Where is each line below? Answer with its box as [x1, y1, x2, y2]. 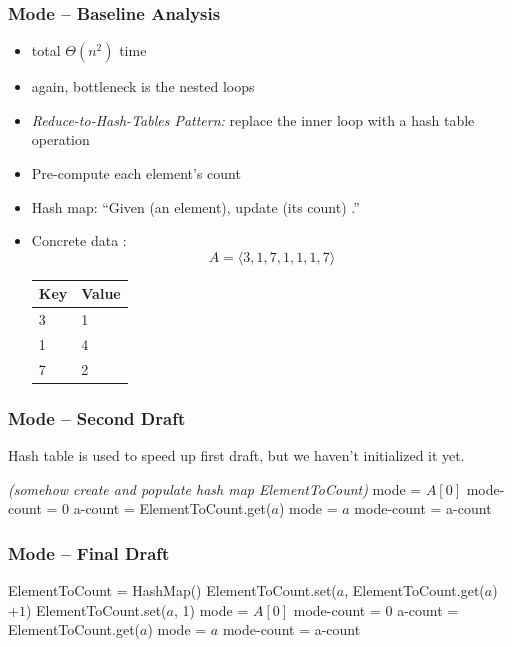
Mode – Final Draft [8, 540, 170, 565]
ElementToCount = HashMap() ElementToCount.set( [8, 580, 337, 601]
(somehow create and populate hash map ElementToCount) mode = [8, 478, 422, 499]
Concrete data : [31, 230, 127, 251]
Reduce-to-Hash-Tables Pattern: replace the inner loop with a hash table [31, 109, 475, 130]
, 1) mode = [173, 599, 249, 620]
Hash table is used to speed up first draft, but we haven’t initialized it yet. [8, 445, 465, 466]
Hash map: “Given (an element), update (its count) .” [31, 196, 360, 217]
